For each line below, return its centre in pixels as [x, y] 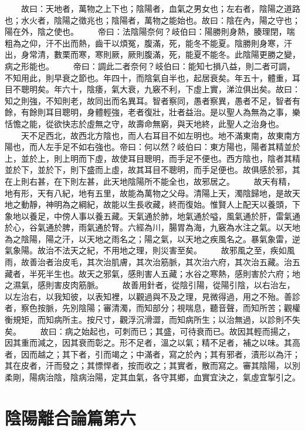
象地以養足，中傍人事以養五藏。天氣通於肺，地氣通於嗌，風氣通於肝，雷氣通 [152, 215]
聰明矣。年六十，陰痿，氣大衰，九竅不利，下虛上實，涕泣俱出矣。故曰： [160, 89]
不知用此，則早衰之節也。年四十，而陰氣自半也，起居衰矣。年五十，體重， [148, 77]
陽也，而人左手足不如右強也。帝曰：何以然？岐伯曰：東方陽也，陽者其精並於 [152, 147]
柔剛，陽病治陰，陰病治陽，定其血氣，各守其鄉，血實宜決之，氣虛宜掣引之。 [152, 377]
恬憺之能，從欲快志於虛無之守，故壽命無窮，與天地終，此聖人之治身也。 [144, 123]
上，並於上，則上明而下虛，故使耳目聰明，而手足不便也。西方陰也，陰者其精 [152, 158]
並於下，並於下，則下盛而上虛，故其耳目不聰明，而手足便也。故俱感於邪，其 [152, 170]
